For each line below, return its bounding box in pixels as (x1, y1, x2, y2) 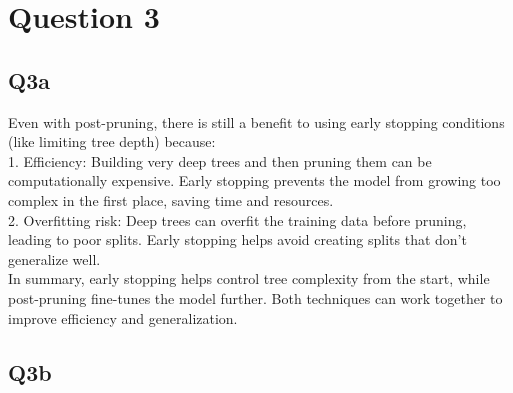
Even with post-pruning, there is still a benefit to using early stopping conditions (8, 111, 505, 132)
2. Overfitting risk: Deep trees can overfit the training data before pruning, (8, 209, 467, 230)
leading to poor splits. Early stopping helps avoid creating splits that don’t (8, 229, 467, 250)
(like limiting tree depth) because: (8, 131, 216, 152)
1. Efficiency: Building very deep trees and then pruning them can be (8, 150, 432, 171)
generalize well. (8, 248, 101, 269)
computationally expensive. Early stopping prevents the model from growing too (8, 170, 501, 191)
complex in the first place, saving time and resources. (8, 189, 334, 210)
